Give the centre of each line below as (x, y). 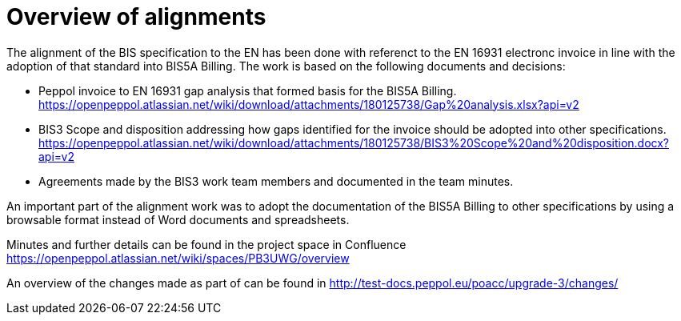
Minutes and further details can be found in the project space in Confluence (206, 244)
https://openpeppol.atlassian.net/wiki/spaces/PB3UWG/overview (178, 258)
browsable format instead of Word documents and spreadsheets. (178, 219)
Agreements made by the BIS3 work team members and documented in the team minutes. (276, 181)
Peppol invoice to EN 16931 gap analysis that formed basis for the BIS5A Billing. (248, 90)
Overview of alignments (136, 17)
